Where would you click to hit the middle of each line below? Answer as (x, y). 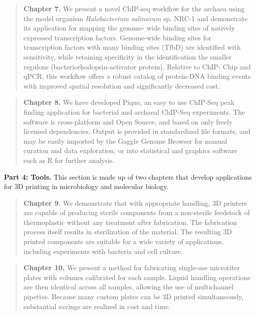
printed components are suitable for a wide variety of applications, (124, 241)
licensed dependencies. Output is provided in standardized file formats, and (137, 131)
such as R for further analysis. (69, 160)
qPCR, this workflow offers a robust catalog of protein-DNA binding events (137, 76)
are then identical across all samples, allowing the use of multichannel (128, 287)
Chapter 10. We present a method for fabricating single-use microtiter (132, 268)
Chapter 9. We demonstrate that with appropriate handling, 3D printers (135, 203)
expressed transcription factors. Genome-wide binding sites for (117, 37)
